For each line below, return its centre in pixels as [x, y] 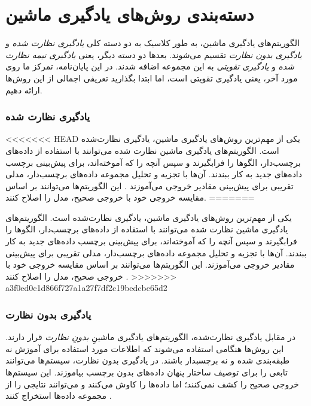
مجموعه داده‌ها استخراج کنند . [59, 396]
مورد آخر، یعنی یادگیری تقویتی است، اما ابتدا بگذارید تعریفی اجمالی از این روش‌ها [152, 78]
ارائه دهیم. [24, 90]
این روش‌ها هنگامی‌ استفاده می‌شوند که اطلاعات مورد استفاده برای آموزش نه [145, 348]
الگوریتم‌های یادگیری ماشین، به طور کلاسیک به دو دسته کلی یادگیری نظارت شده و [153, 43]
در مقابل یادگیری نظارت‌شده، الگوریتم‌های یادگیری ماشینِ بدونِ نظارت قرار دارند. [151, 337]
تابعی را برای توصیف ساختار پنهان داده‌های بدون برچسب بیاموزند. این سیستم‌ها [147, 372]
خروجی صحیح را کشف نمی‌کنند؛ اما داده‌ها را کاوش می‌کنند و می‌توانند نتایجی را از [152, 384]
